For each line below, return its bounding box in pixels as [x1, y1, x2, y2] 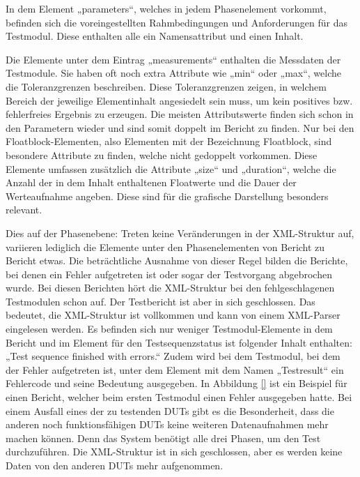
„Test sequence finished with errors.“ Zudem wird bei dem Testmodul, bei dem [6, 349, 341, 363]
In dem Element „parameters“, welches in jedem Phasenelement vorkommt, [6, 1, 327, 15]
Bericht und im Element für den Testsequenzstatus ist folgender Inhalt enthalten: [6, 335, 352, 349]
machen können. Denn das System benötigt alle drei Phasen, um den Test [6, 430, 321, 445]
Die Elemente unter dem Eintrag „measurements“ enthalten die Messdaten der [6, 52, 341, 66]
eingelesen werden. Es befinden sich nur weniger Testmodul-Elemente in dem [6, 321, 333, 336]
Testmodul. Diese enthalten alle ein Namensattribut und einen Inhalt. [6, 29, 304, 43]
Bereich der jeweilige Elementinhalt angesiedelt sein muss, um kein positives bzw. [6, 93, 353, 107]
